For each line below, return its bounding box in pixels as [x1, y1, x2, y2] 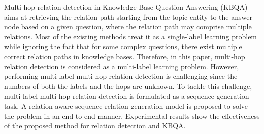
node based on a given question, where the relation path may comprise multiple [4, 21, 252, 32]
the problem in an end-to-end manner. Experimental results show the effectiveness [4, 110, 260, 121]
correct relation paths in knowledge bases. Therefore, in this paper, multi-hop [4, 51, 245, 61]
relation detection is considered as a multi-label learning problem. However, [4, 61, 239, 71]
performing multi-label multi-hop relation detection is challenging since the [4, 71, 238, 81]
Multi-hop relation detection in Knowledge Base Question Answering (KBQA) [4, 2, 248, 12]
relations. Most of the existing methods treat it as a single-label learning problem [4, 31, 257, 41]
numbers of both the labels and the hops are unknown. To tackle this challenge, [4, 80, 252, 91]
